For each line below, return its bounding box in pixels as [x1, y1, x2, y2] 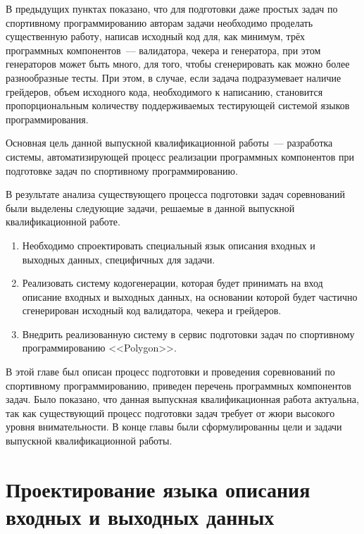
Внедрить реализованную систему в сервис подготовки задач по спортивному [22, 326, 355, 341]
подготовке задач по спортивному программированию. [6, 163, 238, 178]
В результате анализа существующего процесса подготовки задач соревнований [6, 187, 346, 201]
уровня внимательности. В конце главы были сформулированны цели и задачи [6, 419, 342, 434]
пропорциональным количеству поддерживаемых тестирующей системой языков [6, 98, 350, 113]
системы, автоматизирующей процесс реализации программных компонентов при [6, 149, 354, 163]
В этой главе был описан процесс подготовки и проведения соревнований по [6, 364, 335, 379]
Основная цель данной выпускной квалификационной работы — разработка [6, 135, 333, 150]
